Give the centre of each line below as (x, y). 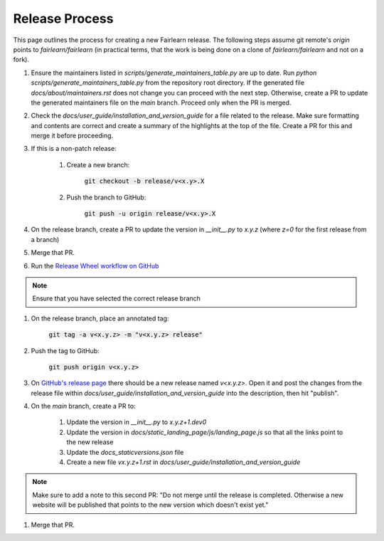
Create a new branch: (98, 164)
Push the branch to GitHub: (106, 197)
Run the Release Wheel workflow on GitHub (95, 266)
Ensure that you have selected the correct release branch (116, 298)
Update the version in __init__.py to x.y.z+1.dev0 (137, 422)
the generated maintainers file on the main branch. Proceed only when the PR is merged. (161, 103)
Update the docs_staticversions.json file (125, 452)
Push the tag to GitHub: (65, 351)
